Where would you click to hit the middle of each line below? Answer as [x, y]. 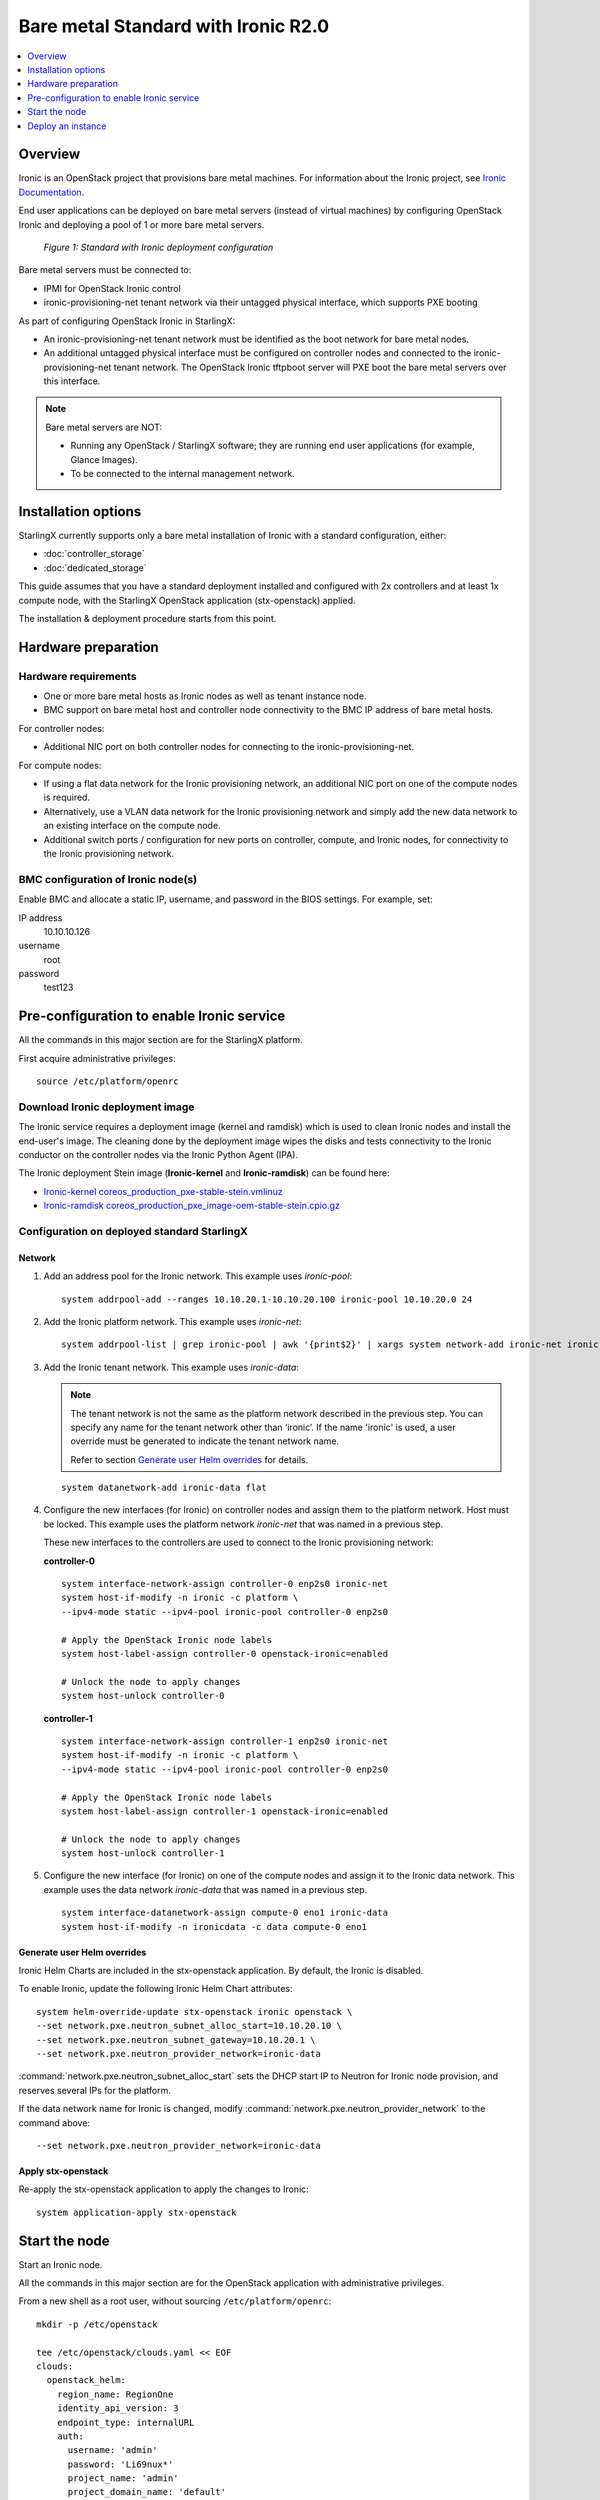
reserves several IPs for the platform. [95, 2090]
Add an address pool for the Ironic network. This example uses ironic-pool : [198, 1276]
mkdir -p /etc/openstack [97, 2324]
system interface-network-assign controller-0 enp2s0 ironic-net [225, 1584]
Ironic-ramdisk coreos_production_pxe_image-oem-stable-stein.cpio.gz [191, 1206]
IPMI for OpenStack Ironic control [112, 288]
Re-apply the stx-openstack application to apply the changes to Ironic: [163, 2189]
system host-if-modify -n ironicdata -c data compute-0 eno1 [214, 1926]
